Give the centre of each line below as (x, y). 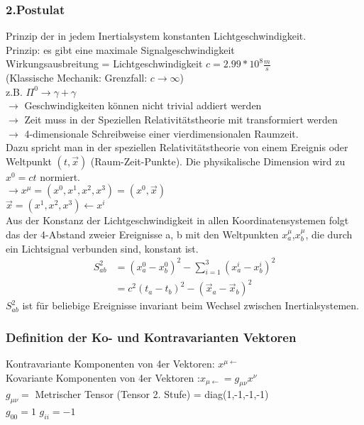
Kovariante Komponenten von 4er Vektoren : (103, 377)
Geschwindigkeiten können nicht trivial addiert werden (143, 105)
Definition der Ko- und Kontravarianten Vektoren (151, 337)
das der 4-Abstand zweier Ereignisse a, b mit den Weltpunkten (142, 234)
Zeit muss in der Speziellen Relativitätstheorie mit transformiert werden (181, 120)
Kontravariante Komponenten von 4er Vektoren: (110, 364)
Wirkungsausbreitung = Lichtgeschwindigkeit (104, 64)
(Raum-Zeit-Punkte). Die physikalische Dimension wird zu (218, 161)
